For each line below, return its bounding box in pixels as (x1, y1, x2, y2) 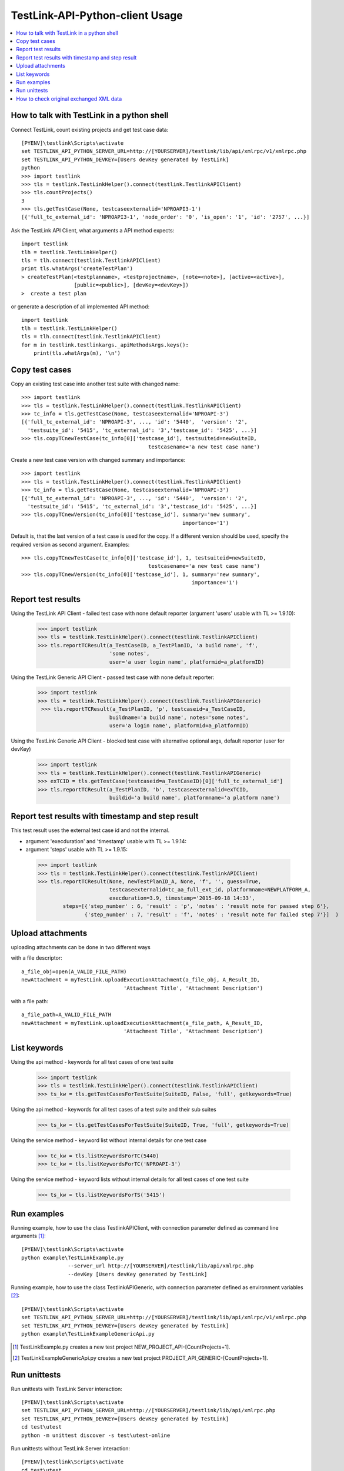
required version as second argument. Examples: (11, 541, 130, 548)
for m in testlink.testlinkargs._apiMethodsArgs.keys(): (21, 341, 189, 348)
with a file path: (11, 998, 48, 1005)
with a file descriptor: (11, 954, 63, 961)
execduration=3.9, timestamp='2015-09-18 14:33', (109, 894, 255, 901)
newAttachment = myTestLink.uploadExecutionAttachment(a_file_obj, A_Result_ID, (21, 977, 260, 983)
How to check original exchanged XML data (16, 95, 122, 102)
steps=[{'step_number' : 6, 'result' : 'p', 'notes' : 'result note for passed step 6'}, (62, 903, 329, 910)
